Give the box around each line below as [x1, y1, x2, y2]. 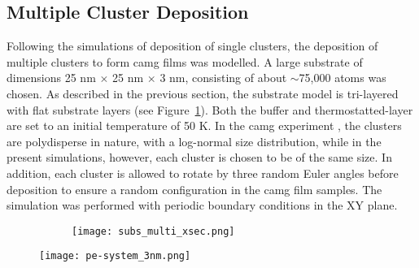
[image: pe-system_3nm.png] [39, 250, 191, 262]
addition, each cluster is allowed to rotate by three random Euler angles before [7, 164, 399, 181]
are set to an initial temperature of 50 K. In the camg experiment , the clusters [7, 117, 402, 134]
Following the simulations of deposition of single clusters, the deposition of [7, 37, 378, 54]
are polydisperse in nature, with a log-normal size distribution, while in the [7, 132, 382, 149]
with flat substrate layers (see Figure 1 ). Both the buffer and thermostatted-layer [7, 101, 413, 118]
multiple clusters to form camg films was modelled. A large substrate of [7, 53, 363, 70]
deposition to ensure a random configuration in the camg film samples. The [7, 180, 382, 197]
